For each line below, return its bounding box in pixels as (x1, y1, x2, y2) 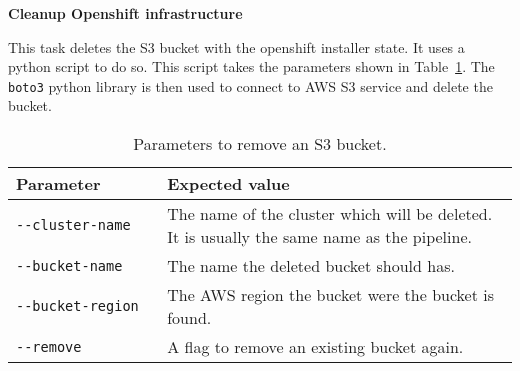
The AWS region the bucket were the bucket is (167, 283, 494, 307)
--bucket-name (16, 257, 123, 274)
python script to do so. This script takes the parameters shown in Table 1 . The (8, 56, 495, 77)
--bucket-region (16, 298, 139, 315)
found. (167, 306, 212, 330)
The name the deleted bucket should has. (167, 254, 455, 278)
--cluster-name (16, 217, 131, 234)
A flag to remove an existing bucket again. (167, 335, 464, 359)
